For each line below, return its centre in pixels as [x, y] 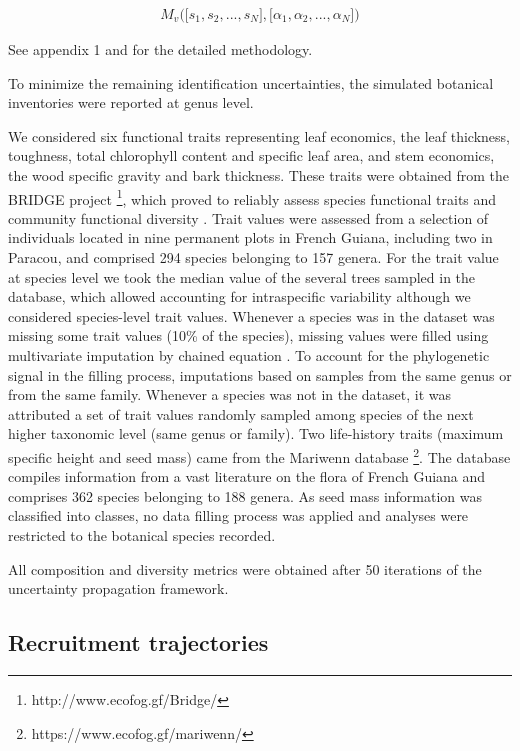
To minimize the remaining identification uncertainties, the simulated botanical [251, 82]
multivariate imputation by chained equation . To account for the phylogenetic [249, 355]
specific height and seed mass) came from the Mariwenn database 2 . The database [259, 455]
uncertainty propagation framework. [118, 588]
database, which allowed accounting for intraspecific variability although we [239, 296]
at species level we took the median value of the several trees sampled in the [242, 276]
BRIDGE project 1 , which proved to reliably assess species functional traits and [252, 197]
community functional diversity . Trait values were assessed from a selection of [248, 217]
